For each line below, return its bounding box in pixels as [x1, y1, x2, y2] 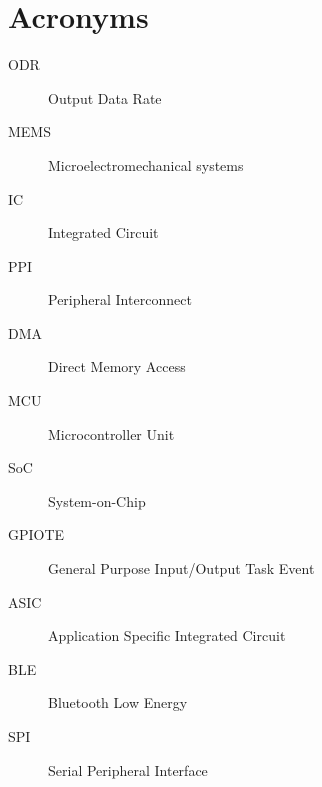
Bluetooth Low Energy [48, 692, 188, 713]
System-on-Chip [48, 490, 146, 511]
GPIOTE [8, 524, 65, 545]
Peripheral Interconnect [48, 289, 192, 310]
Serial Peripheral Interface [48, 759, 208, 780]
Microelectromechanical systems [48, 154, 244, 175]
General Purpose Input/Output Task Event [48, 558, 315, 579]
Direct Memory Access [48, 356, 186, 377]
